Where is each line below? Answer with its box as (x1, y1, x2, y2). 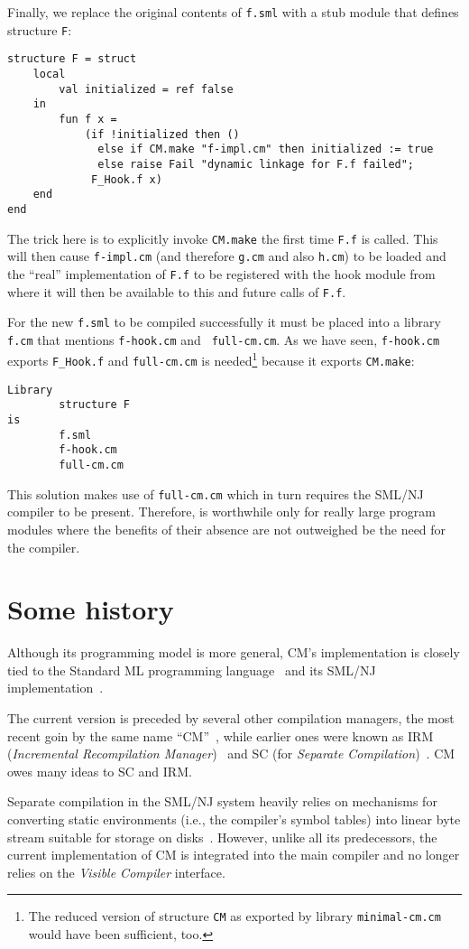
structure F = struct (7, 52, 137, 66)
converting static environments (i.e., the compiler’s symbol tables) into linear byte (7, 810, 461, 829)
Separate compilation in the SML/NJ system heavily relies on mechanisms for (7, 792, 437, 811)
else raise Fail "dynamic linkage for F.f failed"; (97, 157, 415, 171)
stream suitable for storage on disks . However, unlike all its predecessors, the (7, 827, 437, 846)
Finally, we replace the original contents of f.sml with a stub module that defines (7, 3, 459, 21)
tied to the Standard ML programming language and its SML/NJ (7, 660, 376, 679)
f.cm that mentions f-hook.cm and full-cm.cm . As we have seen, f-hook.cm (7, 330, 440, 349)
